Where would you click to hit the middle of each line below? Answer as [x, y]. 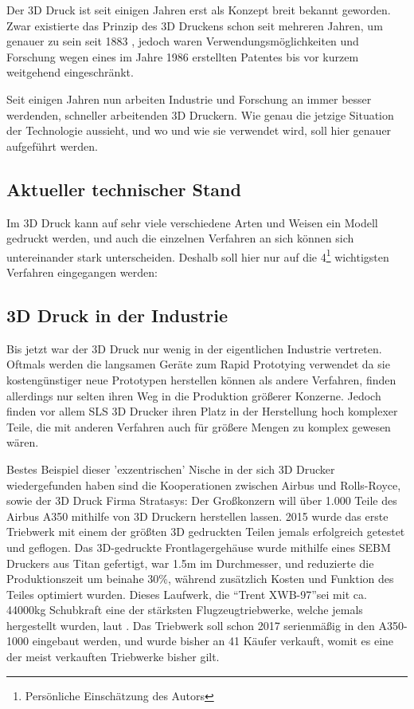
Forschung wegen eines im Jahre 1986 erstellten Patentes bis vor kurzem [183, 56]
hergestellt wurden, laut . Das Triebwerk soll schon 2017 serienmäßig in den [191, 625]
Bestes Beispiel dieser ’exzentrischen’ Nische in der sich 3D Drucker [171, 469]
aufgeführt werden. [52, 146]
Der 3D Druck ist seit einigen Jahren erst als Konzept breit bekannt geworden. [199, 10]
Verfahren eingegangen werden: [82, 272]
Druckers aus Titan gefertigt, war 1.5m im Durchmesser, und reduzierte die [190, 563]
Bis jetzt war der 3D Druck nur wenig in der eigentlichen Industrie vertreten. [194, 348]
